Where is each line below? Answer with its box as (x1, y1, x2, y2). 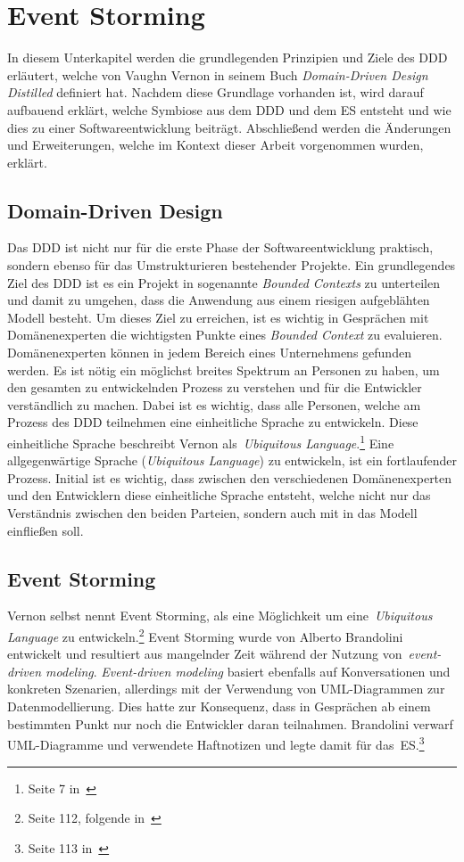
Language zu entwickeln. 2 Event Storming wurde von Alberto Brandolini (7, 625, 403, 645)
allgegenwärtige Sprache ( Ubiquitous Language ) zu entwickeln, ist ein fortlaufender (7, 451, 457, 470)
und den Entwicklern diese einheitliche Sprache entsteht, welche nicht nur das (7, 486, 431, 505)
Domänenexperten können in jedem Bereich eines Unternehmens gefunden (7, 343, 411, 362)
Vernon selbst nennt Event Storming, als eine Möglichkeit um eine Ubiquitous (7, 606, 433, 625)
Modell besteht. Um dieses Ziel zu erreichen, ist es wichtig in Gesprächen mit (7, 308, 429, 326)
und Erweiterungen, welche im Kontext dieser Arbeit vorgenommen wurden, (7, 135, 424, 154)
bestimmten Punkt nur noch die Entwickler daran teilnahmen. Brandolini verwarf (7, 714, 453, 733)
